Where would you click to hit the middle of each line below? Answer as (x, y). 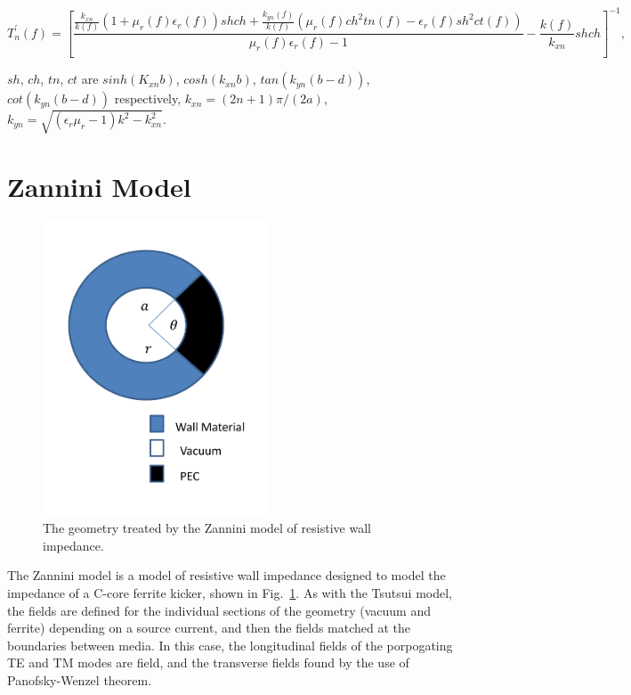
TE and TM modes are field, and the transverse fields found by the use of (208, 662)
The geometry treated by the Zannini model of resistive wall (207, 528)
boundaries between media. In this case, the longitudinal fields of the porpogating (230, 645)
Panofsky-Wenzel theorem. (80, 679)
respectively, (148, 98)
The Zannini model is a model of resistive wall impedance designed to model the (227, 575)
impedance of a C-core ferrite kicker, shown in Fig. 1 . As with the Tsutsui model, (230, 592)
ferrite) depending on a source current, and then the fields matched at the (209, 628)
